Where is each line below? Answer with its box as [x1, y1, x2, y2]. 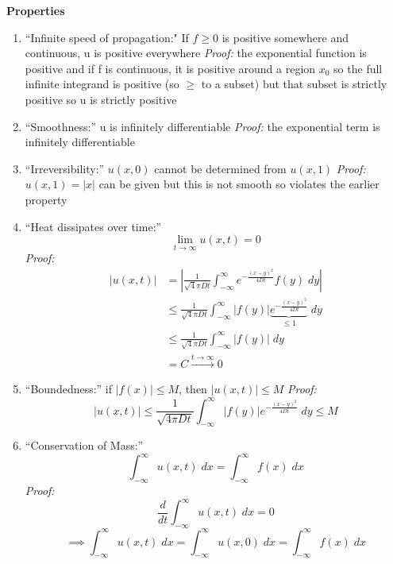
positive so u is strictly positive [25, 91, 177, 107]
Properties [6, 2, 65, 18]
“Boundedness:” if [25, 381, 113, 397]
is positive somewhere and [222, 29, 349, 45]
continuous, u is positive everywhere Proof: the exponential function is [25, 44, 367, 61]
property [25, 191, 67, 207]
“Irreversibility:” [25, 160, 105, 176]
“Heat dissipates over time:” [25, 218, 162, 234]
